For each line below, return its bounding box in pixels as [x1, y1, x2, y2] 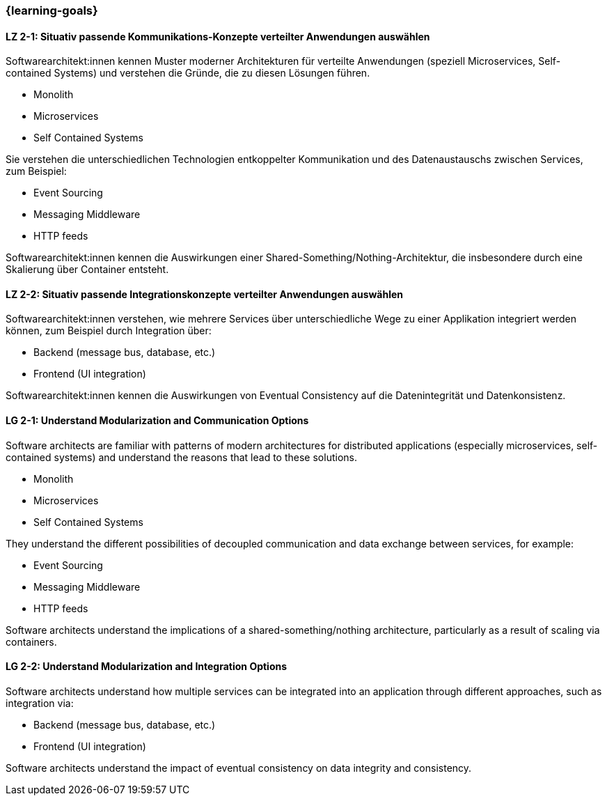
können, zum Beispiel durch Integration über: [6, 325, 212, 337]
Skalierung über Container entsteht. [6, 263, 169, 276]
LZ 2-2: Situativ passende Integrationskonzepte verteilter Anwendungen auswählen [6, 288, 404, 300]
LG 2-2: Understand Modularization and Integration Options [6, 660, 287, 673]
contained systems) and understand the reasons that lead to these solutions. [6, 451, 357, 463]
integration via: [6, 697, 74, 709]
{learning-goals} [6, 3, 98, 17]
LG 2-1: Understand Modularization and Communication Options [6, 414, 309, 427]
